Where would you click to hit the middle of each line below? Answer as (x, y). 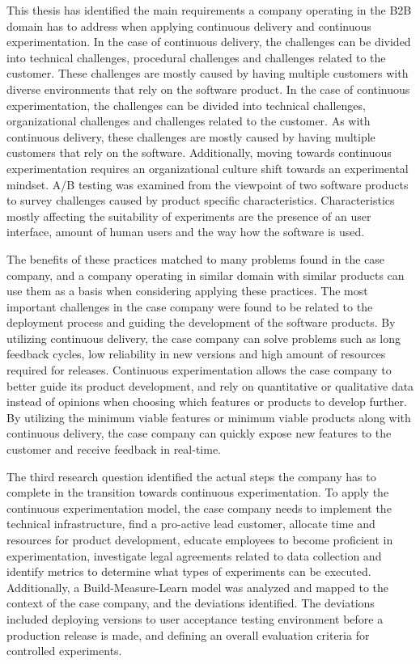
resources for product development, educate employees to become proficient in (200, 539)
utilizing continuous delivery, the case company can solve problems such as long (204, 338)
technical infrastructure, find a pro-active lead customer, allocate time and (191, 524)
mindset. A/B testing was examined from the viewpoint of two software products (208, 184)
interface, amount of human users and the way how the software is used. (186, 232)
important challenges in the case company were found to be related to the (190, 306)
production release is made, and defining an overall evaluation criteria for (188, 634)
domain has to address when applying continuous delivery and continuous (189, 25)
